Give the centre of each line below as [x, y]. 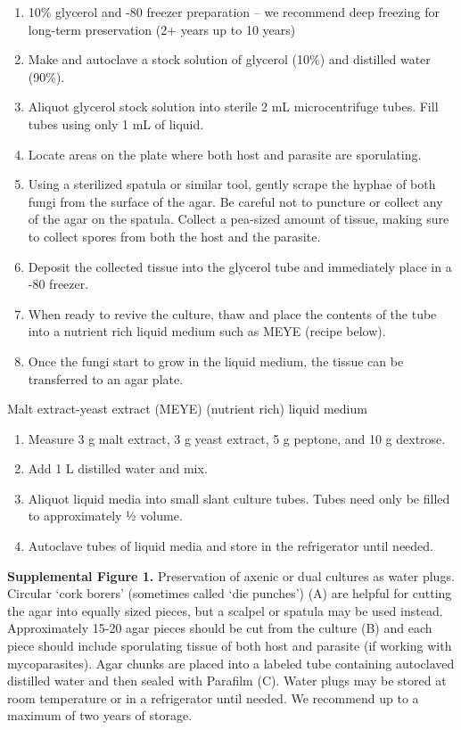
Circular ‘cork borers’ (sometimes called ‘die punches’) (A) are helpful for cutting [230, 593]
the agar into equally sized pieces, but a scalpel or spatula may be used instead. [225, 610]
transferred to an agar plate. [106, 378]
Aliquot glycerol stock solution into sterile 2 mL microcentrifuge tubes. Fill [233, 107]
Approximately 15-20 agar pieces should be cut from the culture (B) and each [220, 628]
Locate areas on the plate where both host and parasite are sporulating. [225, 154]
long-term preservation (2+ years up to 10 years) [162, 29]
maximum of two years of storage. [100, 715]
